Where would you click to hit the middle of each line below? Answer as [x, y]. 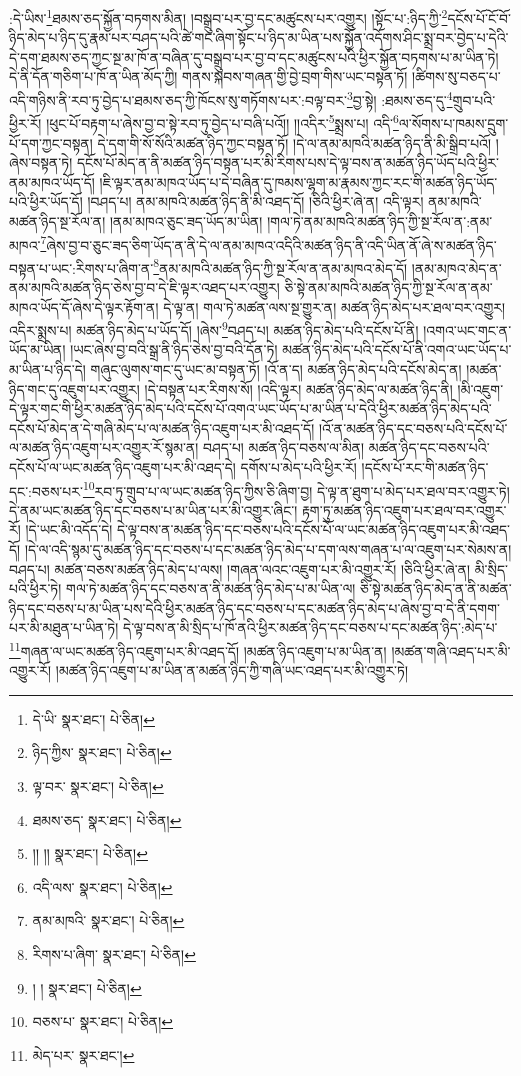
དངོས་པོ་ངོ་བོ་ [479, 17]
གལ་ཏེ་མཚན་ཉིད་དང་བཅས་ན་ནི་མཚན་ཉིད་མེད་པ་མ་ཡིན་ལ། [211, 588]
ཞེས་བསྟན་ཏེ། [41, 162]
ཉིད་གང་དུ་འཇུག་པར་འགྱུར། [74, 388]
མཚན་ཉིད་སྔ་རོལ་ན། [57, 220]
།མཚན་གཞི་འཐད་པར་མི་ [451, 650]
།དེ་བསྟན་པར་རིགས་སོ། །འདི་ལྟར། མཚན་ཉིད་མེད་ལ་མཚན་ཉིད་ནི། [298, 388]
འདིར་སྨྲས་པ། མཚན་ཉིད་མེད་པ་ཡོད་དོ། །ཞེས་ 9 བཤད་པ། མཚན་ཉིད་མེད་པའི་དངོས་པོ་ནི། [214, 328]
